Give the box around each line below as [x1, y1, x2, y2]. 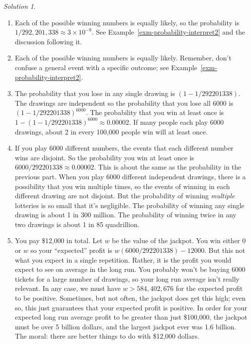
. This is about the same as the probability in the [94, 162, 241, 172]
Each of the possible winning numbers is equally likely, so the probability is [15, 17, 240, 27]
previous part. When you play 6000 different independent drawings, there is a [15, 171, 246, 181]
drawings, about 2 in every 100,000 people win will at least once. [15, 126, 208, 136]
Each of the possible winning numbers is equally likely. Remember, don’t [15, 53, 232, 63]
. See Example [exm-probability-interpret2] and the [91, 27, 245, 37]
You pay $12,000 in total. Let [15, 235, 103, 246]
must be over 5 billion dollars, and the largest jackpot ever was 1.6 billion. [15, 321, 236, 331]
